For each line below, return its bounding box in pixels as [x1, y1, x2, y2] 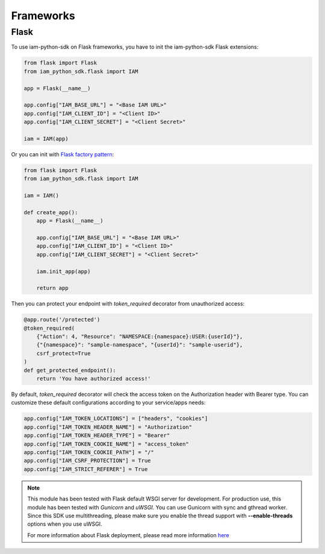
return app [36, 285, 69, 292]
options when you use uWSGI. [27, 520, 102, 528]
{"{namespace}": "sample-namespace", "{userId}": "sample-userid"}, [36, 342, 243, 348]
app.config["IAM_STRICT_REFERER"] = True [23, 466, 148, 472]
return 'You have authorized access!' [36, 375, 151, 382]
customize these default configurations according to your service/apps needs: [11, 399, 206, 406]
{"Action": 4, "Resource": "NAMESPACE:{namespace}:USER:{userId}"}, [36, 333, 243, 340]
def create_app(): [23, 209, 78, 216]
